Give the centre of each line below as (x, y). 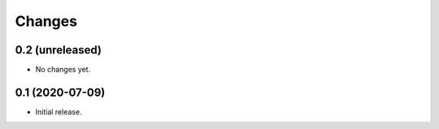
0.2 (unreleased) (58, 50)
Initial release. (59, 112)
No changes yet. (63, 70)
